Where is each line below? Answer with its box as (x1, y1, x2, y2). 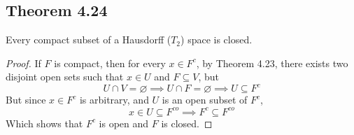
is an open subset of (162, 92, 248, 107)
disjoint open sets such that (6, 69, 124, 84)
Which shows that (6, 115, 83, 130)
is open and (99, 115, 149, 130)
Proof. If (6, 55, 41, 70)
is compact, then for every (54, 55, 166, 70)
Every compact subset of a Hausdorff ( (6, 32, 171, 47)
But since (6, 92, 46, 107)
